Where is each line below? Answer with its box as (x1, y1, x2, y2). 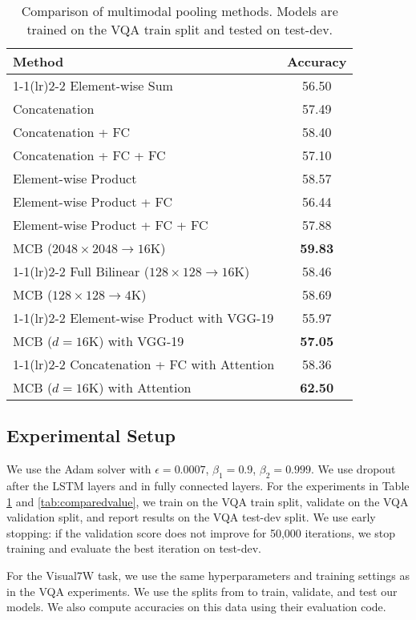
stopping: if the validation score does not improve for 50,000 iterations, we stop (6, 524, 396, 541)
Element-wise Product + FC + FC (13, 215, 208, 234)
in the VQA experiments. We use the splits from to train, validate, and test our (6, 582, 398, 599)
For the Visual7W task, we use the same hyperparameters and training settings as (6, 566, 410, 583)
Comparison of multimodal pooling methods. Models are (21, 2, 338, 20)
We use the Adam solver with (6, 461, 151, 477)
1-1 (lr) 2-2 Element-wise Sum (13, 76, 173, 95)
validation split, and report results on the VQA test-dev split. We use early (6, 509, 376, 525)
